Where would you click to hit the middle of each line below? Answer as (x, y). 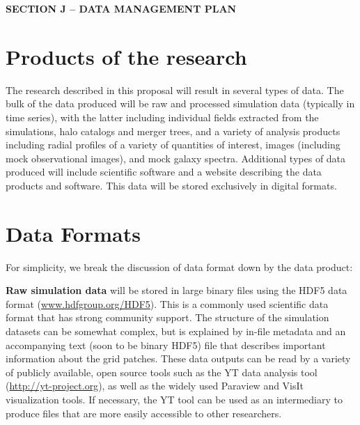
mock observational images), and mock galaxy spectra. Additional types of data (176, 158)
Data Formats (73, 233)
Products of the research (126, 56)
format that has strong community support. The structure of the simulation (167, 317)
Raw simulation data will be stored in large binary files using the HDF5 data (177, 290)
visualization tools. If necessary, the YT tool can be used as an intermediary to (174, 399)
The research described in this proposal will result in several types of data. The (175, 90)
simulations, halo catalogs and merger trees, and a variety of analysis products (173, 131)
